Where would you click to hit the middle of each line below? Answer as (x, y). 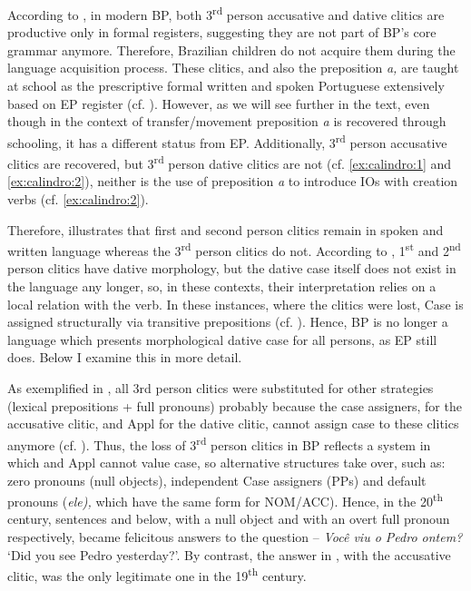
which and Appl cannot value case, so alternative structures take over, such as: (226, 462)
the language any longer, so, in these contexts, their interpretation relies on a (222, 286)
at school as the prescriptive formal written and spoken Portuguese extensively (226, 86)
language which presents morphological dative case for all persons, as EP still (222, 339)
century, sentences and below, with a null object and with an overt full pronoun (229, 519)
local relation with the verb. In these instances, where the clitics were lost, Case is (235, 304)
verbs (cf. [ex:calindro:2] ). (78, 198)
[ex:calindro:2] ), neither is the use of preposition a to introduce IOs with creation (233, 181)
